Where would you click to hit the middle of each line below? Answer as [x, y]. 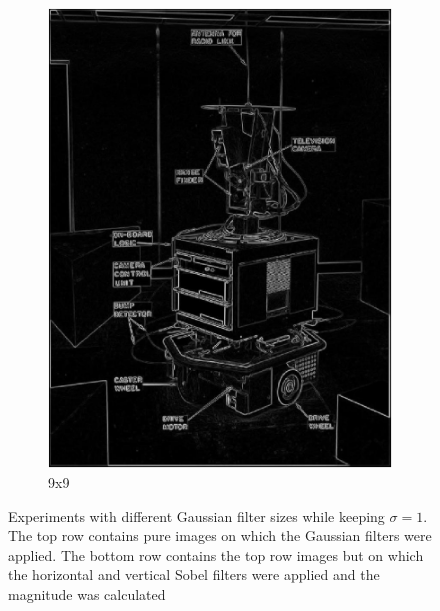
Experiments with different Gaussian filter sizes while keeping [196, 515]
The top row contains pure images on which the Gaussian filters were [220, 535]
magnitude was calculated [87, 594]
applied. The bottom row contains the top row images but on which [216, 554]
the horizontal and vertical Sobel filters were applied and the [194, 574]
